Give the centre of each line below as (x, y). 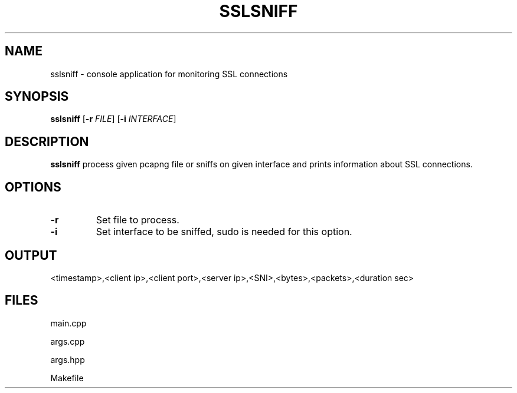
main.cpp (68, 323)
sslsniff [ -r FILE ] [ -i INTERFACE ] (113, 119)
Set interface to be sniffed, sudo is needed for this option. (224, 232)
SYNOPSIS (37, 97)
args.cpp (68, 341)
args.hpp (68, 359)
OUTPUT (31, 255)
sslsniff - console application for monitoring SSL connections (169, 74)
